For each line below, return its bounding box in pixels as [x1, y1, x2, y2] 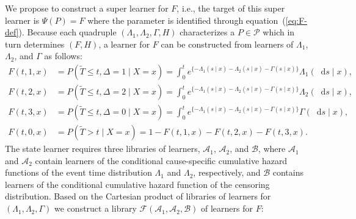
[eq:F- [285, 13, 308, 26]
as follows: [44, 49, 82, 62]
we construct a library [54, 202, 137, 215]
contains [272, 166, 303, 179]
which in [263, 26, 295, 38]
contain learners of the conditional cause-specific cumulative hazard [35, 154, 288, 167]
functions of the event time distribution [5, 166, 152, 179]
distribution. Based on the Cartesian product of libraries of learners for [5, 190, 271, 203]
